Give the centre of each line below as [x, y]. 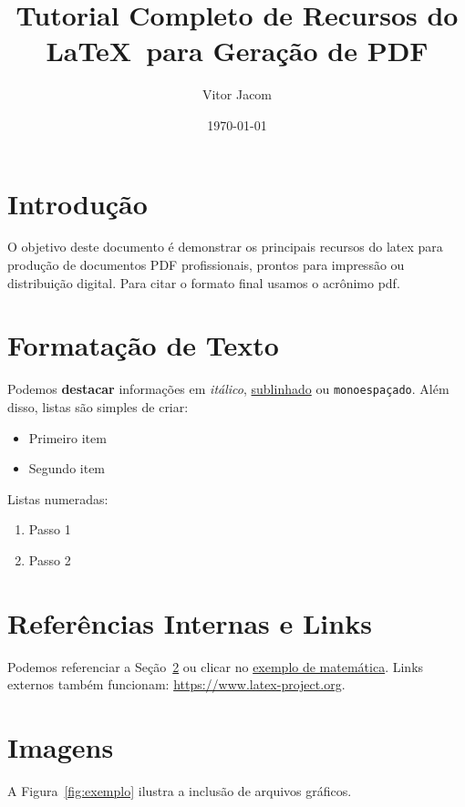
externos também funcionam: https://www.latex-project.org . [176, 684]
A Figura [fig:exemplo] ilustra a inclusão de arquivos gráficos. [180, 791]
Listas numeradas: [58, 498]
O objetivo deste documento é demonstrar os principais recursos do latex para [225, 247]
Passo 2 [50, 559]
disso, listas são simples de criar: [98, 407]
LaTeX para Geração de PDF [237, 51]
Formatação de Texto [143, 345]
